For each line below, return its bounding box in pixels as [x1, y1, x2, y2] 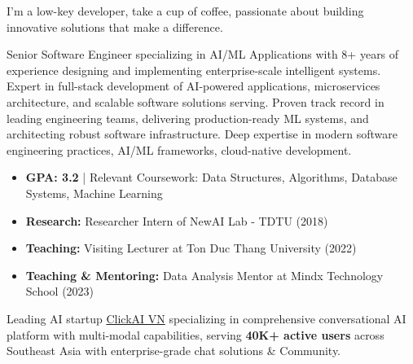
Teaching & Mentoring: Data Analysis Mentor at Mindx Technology [25, 266, 384, 283]
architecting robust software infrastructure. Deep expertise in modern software [7, 125, 398, 143]
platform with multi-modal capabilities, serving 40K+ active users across [7, 326, 384, 343]
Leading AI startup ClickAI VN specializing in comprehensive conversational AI [7, 309, 406, 327]
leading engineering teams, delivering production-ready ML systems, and [7, 109, 369, 126]
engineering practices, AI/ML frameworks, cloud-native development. [7, 141, 352, 158]
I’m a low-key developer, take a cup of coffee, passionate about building [7, 2, 364, 19]
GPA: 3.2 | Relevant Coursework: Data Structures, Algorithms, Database [25, 169, 398, 186]
